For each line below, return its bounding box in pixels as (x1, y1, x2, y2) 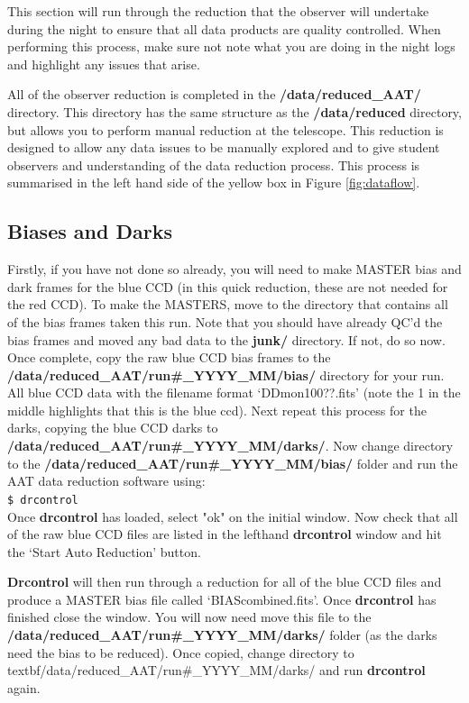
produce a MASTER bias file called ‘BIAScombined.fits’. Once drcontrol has (7, 589, 437, 608)
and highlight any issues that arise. (7, 54, 200, 73)
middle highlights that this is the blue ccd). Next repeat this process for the (7, 400, 427, 419)
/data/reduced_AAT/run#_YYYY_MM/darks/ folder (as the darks (7, 625, 437, 644)
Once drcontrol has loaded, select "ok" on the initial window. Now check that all (7, 507, 458, 525)
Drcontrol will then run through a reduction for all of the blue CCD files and (7, 572, 442, 591)
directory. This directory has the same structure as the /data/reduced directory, (7, 102, 462, 121)
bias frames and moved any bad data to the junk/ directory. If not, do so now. (7, 330, 446, 349)
